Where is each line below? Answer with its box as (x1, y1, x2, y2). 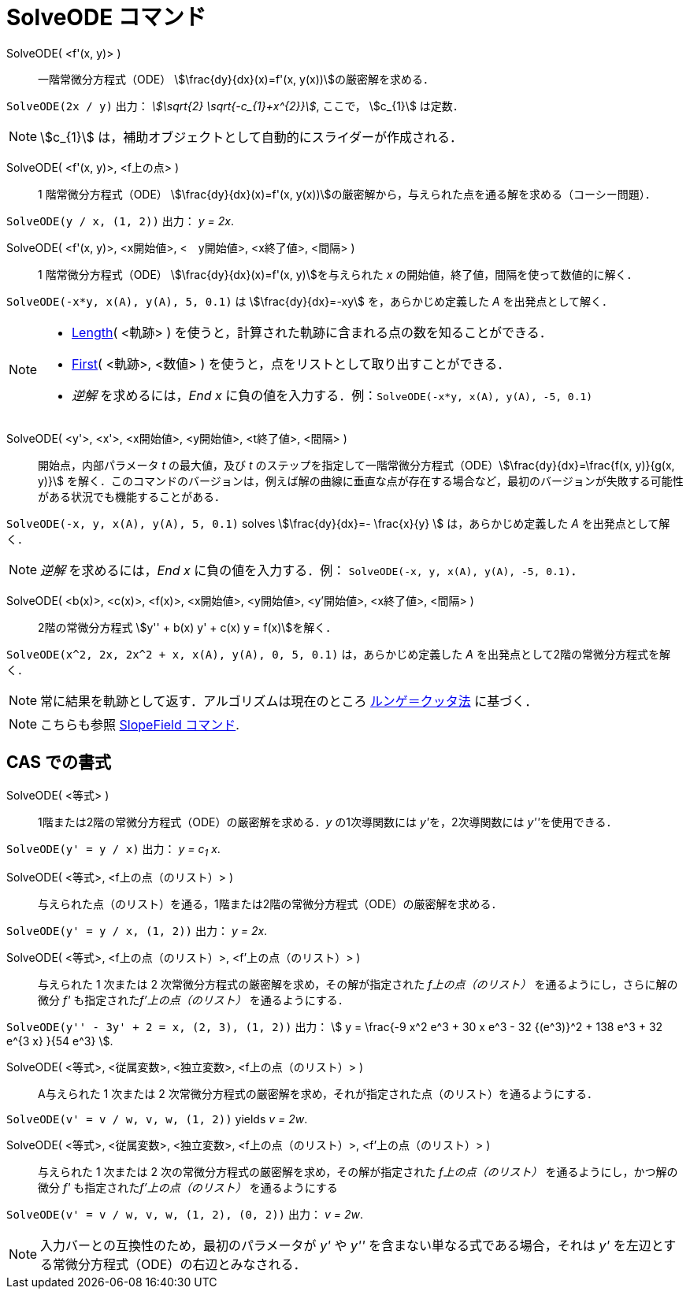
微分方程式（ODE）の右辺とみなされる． (65, 1256, 306, 1273)
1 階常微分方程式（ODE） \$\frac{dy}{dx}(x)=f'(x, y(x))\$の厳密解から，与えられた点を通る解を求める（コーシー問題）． (38, 187, 656, 201)
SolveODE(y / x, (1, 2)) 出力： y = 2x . (6, 213, 234, 228)
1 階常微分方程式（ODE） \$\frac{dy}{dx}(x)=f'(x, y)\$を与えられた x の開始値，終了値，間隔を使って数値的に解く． (38, 267, 638, 281)
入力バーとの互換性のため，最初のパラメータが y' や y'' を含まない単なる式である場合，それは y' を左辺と (40, 1237, 664, 1254)
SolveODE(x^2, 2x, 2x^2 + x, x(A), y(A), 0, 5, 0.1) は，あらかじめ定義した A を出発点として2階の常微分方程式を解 (6, 647, 671, 661)
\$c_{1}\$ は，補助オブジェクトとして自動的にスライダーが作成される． (40, 128, 463, 145)
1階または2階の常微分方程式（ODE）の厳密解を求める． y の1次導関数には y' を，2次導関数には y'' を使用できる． (38, 814, 618, 829)
